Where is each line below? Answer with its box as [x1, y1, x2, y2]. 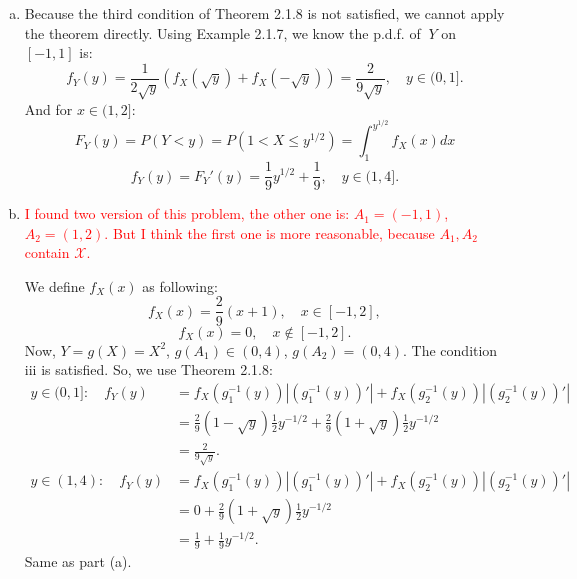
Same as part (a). [24, 551, 132, 572]
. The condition [403, 339, 498, 360]
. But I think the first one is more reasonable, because [104, 222, 435, 243]
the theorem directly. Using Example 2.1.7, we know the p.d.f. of [24, 22, 421, 43]
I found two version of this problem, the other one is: [24, 203, 350, 224]
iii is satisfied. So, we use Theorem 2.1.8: [24, 359, 273, 380]
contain [24, 242, 70, 263]
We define [24, 275, 85, 296]
